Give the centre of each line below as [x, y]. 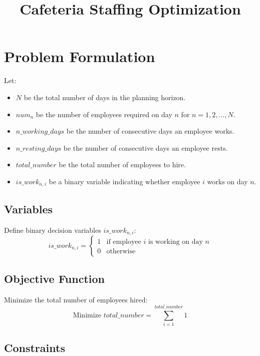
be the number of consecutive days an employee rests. [146, 147]
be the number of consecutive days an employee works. [150, 131]
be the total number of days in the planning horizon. [105, 97]
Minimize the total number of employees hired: [76, 300]
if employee [124, 242]
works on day [227, 181]
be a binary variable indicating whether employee [124, 181]
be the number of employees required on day [104, 114]
